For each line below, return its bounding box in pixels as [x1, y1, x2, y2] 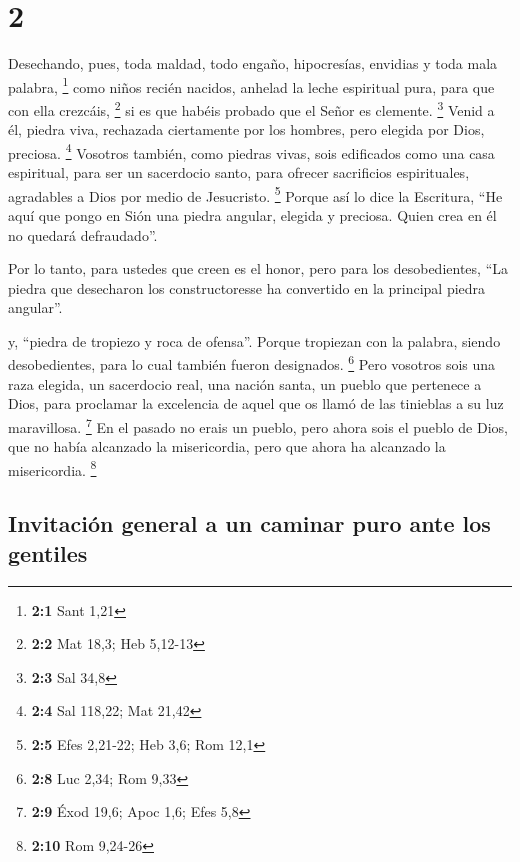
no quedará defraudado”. [8, 224, 158, 245]
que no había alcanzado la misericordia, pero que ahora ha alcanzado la [8, 436, 446, 457]
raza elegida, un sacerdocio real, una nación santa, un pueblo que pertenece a [8, 373, 482, 394]
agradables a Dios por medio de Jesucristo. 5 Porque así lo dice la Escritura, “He [8, 182, 503, 206]
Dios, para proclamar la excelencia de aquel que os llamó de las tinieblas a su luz [8, 393, 504, 414]
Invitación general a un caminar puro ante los [8, 508, 491, 539]
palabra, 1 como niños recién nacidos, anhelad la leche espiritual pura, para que [8, 73, 495, 97]
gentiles [8, 537, 88, 568]
